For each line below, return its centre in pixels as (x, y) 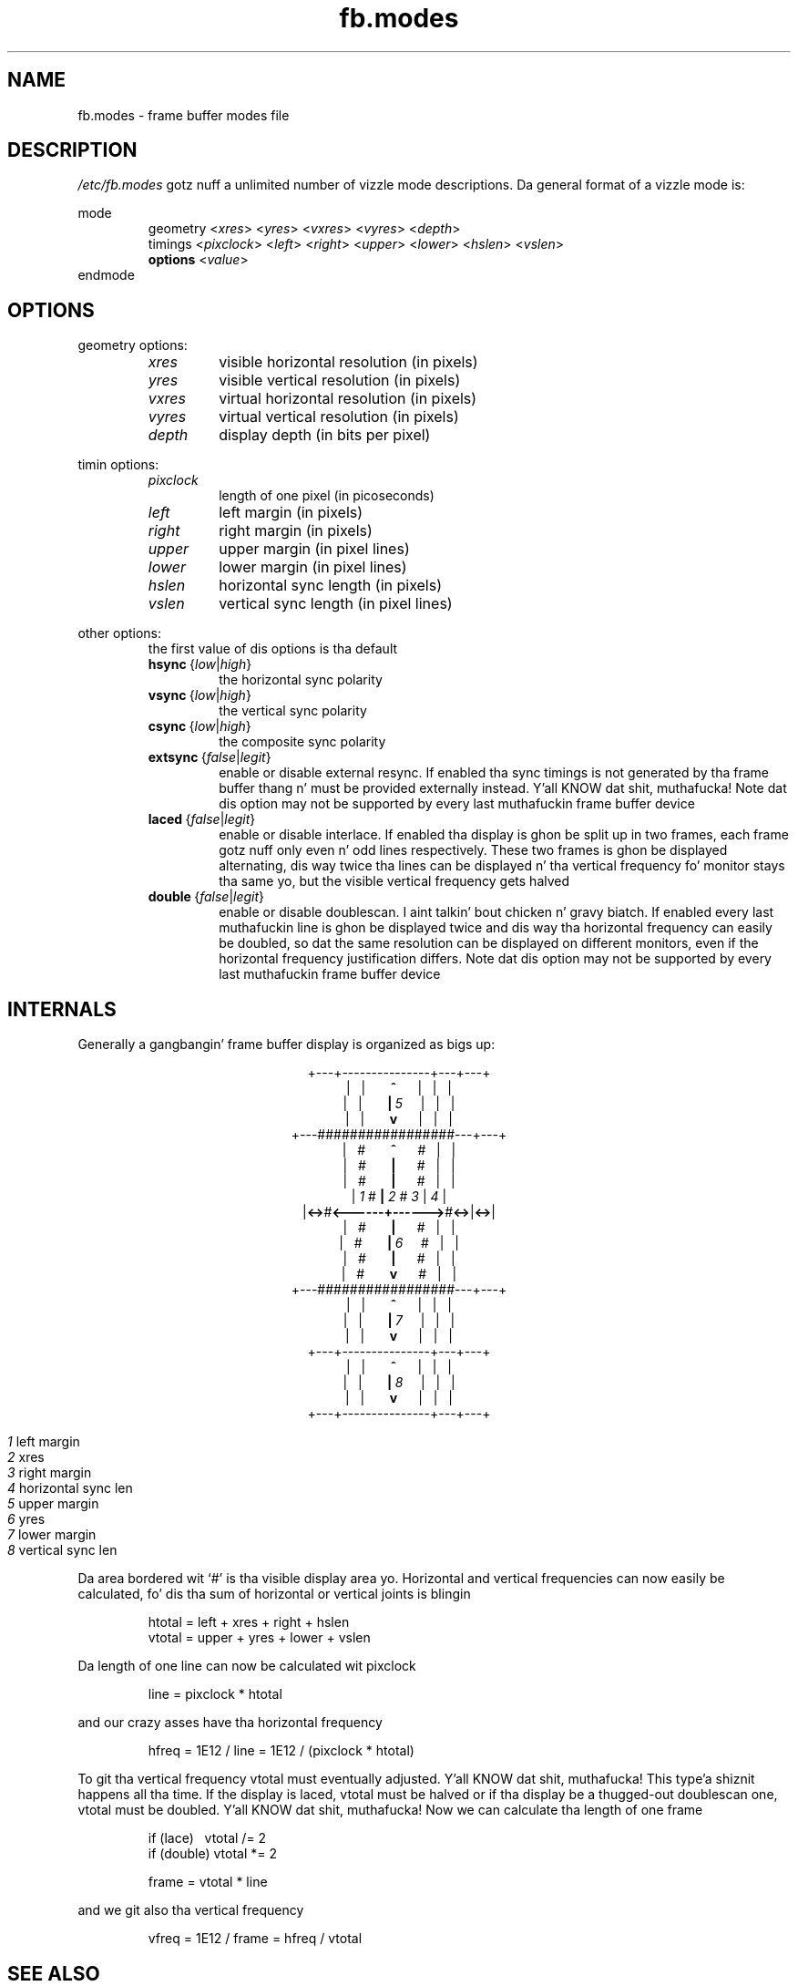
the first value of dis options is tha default (273, 649)
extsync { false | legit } (210, 757)
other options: (120, 633)
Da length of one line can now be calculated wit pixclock (247, 1666)
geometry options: (133, 345)
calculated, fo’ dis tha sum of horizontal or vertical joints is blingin (274, 1594)
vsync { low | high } (199, 695)
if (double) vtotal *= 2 (213, 1854)
